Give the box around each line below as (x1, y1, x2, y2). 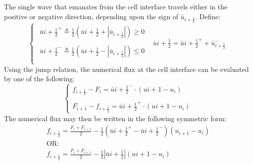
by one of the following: (4, 73, 75, 84)
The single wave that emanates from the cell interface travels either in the (4, 1, 227, 11)
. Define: (195, 11, 220, 21)
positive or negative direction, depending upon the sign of (4, 11, 179, 21)
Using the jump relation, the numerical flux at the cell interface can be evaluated (4, 64, 249, 74)
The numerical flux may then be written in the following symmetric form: (4, 113, 226, 123)
